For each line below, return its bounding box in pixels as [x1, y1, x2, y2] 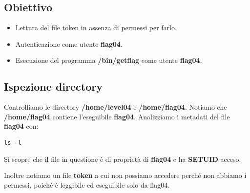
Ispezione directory [4, 79, 103, 94]
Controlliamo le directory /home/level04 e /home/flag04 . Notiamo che [4, 102, 227, 112]
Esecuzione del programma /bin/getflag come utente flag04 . [15, 55, 202, 65]
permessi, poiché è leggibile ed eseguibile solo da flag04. [4, 179, 170, 190]
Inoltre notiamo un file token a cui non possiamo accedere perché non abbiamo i [4, 170, 247, 180]
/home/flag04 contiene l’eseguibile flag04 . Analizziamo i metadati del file [4, 111, 230, 121]
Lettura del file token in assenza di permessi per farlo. [15, 22, 177, 33]
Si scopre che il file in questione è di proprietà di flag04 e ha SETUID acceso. [4, 154, 241, 164]
